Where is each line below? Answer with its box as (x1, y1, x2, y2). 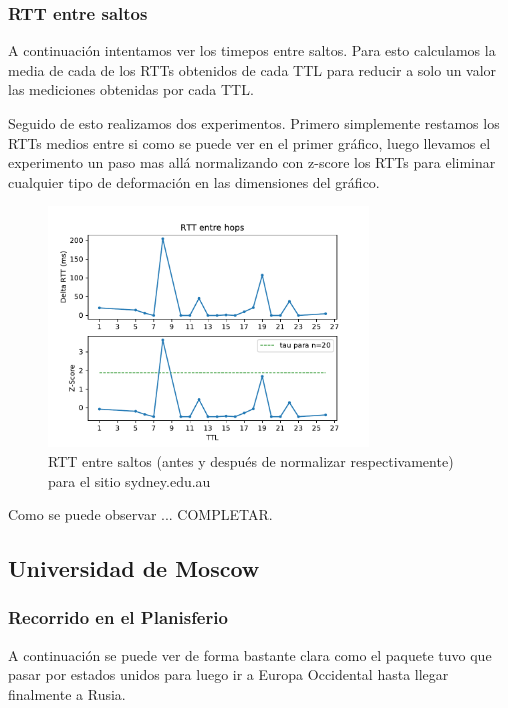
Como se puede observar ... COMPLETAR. (8, 504, 273, 525)
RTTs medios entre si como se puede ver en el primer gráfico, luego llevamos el (8, 132, 491, 153)
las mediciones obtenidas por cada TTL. (8, 79, 254, 100)
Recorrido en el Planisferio (8, 605, 228, 630)
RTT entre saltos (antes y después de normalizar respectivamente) (48, 450, 454, 471)
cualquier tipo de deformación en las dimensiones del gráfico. (8, 171, 380, 192)
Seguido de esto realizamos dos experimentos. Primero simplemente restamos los (8, 113, 500, 133)
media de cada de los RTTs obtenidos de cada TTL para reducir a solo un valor (8, 59, 497, 80)
